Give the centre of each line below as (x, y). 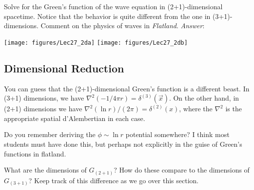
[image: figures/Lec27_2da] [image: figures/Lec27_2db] (96, 43)
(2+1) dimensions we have (43, 109)
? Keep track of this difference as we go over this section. (114, 180)
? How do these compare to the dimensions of (182, 170)
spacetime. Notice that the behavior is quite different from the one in (107, 16)
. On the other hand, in (204, 98)
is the (234, 109)
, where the (196, 109)
